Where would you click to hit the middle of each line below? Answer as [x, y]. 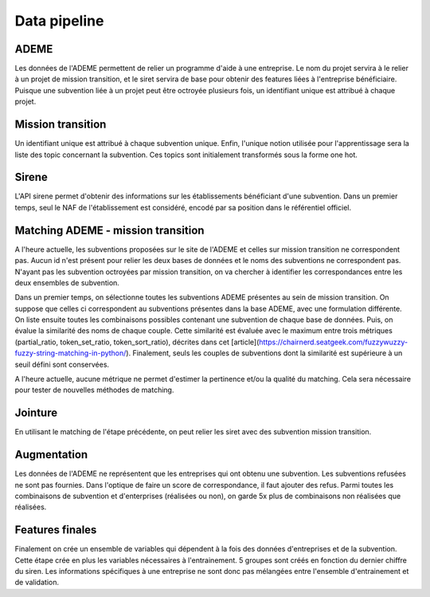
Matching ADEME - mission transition [109, 230]
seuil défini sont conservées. [62, 364]
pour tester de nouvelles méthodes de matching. [94, 390]
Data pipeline [59, 21]
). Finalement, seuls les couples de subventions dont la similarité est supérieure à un [264, 353]
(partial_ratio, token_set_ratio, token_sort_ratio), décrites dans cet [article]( [137, 342]
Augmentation [51, 455]
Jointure [36, 413]
